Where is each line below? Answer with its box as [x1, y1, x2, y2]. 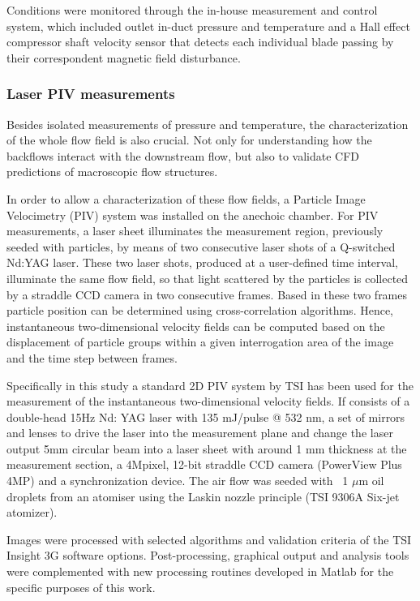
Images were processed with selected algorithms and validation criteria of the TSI [6, 530, 412, 547]
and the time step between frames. [6, 349, 178, 366]
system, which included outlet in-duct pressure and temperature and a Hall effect [6, 17, 410, 34]
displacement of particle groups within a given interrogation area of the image [6, 333, 394, 350]
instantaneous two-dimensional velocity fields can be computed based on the [6, 317, 385, 334]
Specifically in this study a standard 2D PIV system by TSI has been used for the [6, 376, 414, 393]
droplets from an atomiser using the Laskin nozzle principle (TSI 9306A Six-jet [6, 487, 400, 504]
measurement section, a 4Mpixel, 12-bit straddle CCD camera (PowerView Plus [6, 456, 402, 473]
